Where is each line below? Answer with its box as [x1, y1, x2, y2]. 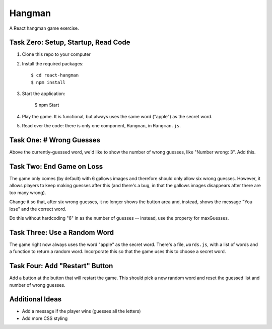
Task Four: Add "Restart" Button [9, 262, 113, 270]
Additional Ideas [9, 295, 62, 304]
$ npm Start [34, 102, 59, 108]
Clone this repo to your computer [22, 51, 91, 57]
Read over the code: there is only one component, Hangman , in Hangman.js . [22, 123, 181, 129]
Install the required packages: [22, 60, 84, 66]
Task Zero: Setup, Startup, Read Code [9, 38, 130, 47]
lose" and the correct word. [9, 206, 66, 212]
